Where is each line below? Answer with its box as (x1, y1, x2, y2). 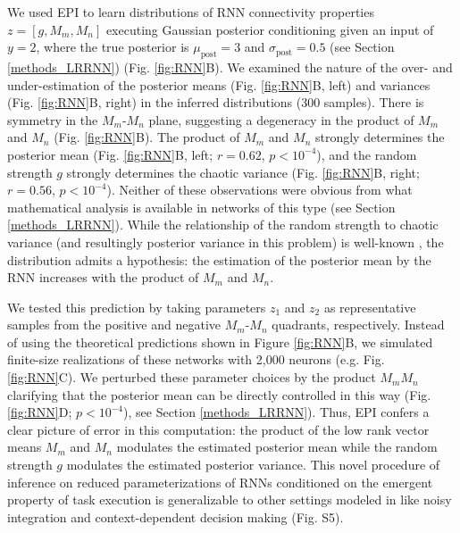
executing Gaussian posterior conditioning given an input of (105, 20, 434, 38)
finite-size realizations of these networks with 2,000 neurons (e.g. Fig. (7, 350, 385, 369)
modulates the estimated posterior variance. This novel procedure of (66, 455, 440, 474)
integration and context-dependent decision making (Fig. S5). (7, 507, 344, 526)
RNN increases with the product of (7, 268, 199, 287)
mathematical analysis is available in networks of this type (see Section (7, 197, 396, 216)
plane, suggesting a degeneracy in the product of (148, 110, 414, 129)
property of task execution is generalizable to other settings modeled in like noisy (7, 490, 452, 509)
